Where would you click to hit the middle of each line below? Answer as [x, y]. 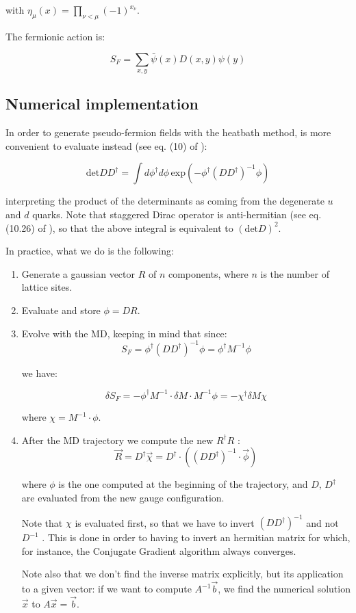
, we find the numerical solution [284, 589]
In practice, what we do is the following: [90, 251]
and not [322, 522]
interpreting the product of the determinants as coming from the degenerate [165, 201]
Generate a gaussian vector [78, 273]
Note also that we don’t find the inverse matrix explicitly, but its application [182, 574]
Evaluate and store [61, 310]
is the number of [295, 273]
